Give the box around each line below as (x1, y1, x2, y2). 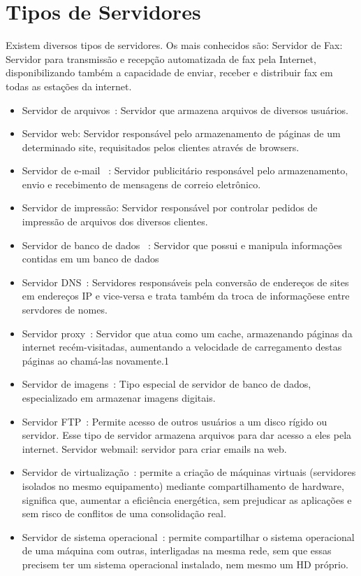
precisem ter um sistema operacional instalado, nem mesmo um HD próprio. (22, 556, 348, 571)
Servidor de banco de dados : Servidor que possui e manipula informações (22, 237, 342, 252)
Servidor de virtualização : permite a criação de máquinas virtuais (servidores (22, 465, 356, 479)
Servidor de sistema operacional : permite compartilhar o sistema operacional (22, 529, 355, 544)
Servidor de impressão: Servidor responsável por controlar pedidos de (22, 200, 318, 215)
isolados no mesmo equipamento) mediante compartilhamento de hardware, (22, 478, 344, 493)
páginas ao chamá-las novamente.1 (22, 353, 169, 367)
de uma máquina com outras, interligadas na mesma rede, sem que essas (22, 543, 332, 558)
